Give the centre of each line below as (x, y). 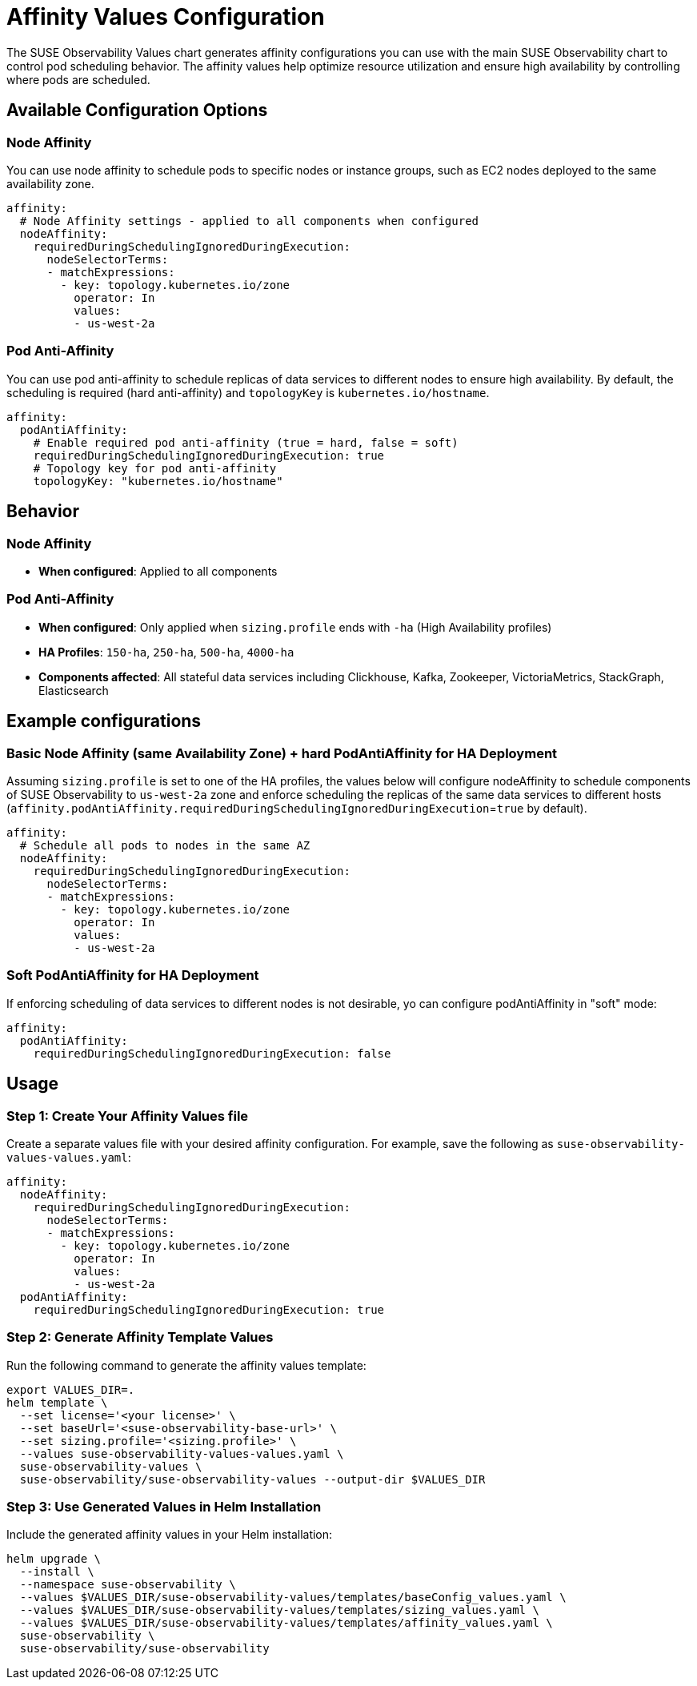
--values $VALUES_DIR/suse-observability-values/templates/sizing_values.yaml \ (279, 1610)
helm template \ (57, 1402)
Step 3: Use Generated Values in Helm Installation (164, 1507)
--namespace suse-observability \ (128, 1585)
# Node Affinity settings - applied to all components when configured (249, 221)
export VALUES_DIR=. (71, 1389)
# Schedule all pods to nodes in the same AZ (165, 845)
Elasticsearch (74, 690)
